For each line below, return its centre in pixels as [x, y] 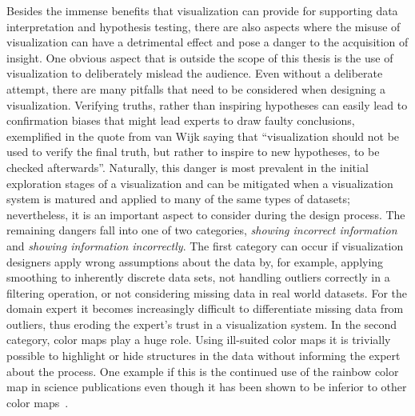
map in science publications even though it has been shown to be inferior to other [207, 387]
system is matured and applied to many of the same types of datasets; [178, 199]
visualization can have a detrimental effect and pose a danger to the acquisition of [207, 42]
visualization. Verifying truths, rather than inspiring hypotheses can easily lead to [207, 104]
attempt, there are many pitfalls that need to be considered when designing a [196, 88]
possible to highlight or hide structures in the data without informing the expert [204, 356]
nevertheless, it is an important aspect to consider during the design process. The [206, 214]
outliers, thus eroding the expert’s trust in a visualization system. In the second [202, 324]
